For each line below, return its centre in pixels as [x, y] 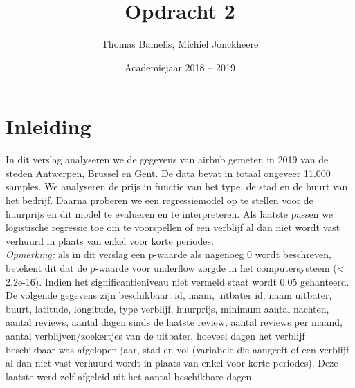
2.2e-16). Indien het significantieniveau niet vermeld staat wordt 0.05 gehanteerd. [177, 281]
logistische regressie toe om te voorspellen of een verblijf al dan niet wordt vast [173, 227]
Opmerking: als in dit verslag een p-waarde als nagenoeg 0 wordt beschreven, [169, 254]
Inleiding [48, 126]
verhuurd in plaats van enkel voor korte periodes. [110, 240]
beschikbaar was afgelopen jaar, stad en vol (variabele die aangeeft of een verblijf [177, 349]
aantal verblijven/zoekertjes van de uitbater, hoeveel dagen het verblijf [155, 335]
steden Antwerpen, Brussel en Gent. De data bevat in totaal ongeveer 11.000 [168, 173]
